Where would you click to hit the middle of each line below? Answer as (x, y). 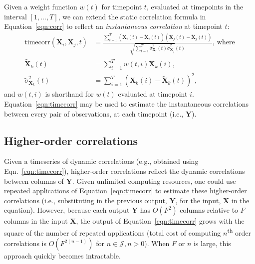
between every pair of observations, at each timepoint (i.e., (94, 113)
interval (15, 16)
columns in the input (36, 221)
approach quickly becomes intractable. (62, 256)
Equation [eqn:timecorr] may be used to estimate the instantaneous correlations (126, 104)
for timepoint (122, 6)
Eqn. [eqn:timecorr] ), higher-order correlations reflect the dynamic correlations (125, 171)
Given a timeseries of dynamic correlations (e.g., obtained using (101, 161)
